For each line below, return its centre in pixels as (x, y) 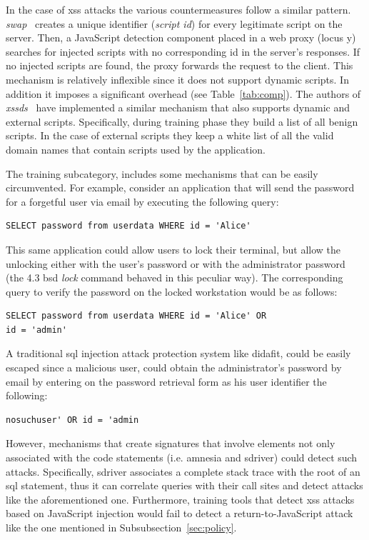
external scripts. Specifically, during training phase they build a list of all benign (182, 121)
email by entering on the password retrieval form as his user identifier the (166, 381)
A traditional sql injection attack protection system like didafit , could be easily (178, 353)
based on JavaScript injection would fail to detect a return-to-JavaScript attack (180, 513)
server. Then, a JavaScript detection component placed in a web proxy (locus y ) (181, 37)
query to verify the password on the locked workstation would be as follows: (172, 291)
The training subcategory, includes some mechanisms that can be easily (162, 173)
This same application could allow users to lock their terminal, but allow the (173, 249)
